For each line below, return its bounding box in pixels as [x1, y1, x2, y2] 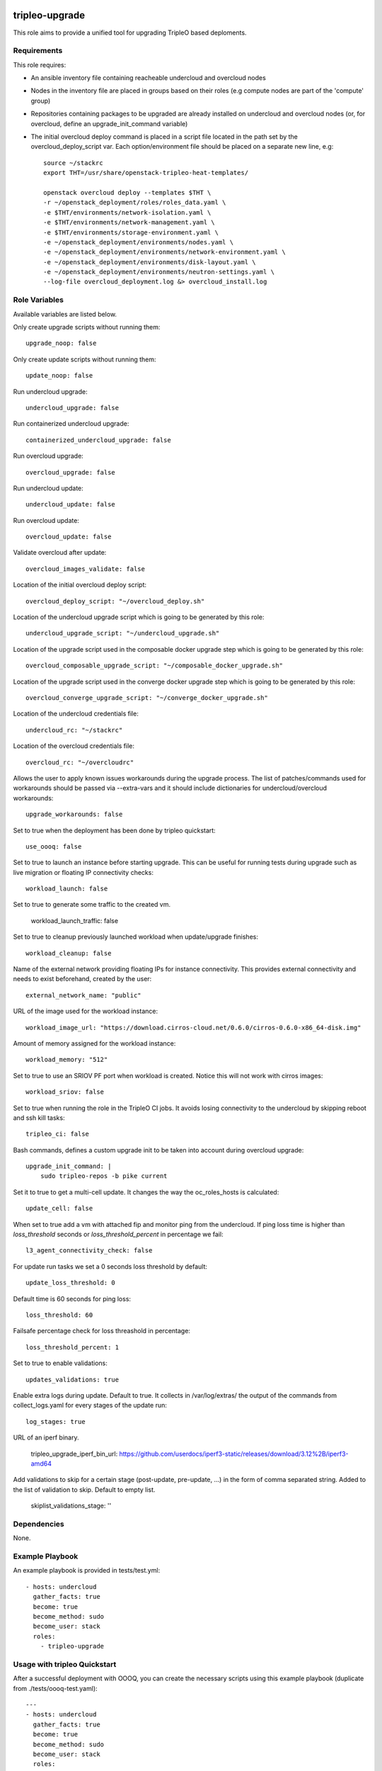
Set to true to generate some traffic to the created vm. [13, 900, 171, 909]
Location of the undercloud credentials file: [13, 709, 139, 718]
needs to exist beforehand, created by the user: [13, 975, 152, 983]
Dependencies [13, 1519, 65, 1529]
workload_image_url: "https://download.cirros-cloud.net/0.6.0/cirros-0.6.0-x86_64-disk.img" [25, 1024, 361, 1031]
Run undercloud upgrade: [13, 387, 88, 396]
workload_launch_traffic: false [30, 916, 119, 924]
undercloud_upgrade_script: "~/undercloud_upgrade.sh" [25, 629, 220, 638]
